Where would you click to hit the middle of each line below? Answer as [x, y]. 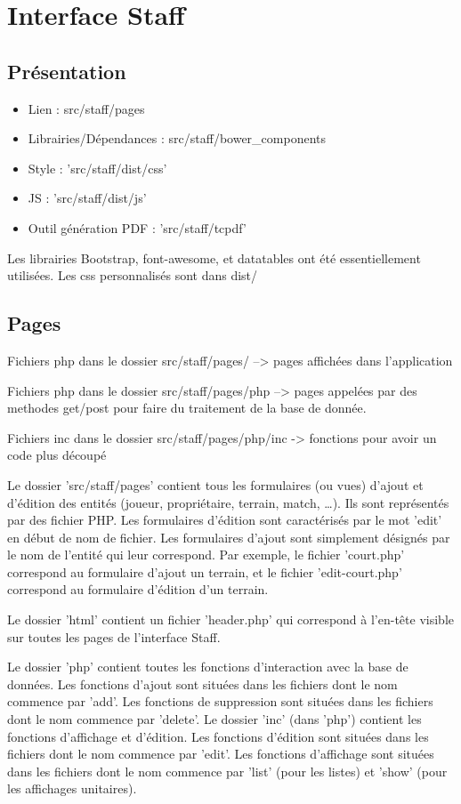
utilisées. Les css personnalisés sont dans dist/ [133, 275]
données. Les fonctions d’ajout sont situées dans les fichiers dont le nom [202, 683]
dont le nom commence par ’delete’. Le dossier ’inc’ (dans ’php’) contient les [214, 719]
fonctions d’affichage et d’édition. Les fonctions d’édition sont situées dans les [218, 736]
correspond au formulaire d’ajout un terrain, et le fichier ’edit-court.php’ [205, 571]
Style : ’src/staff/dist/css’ [97, 168]
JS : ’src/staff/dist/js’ [87, 198]
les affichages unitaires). [72, 788]
